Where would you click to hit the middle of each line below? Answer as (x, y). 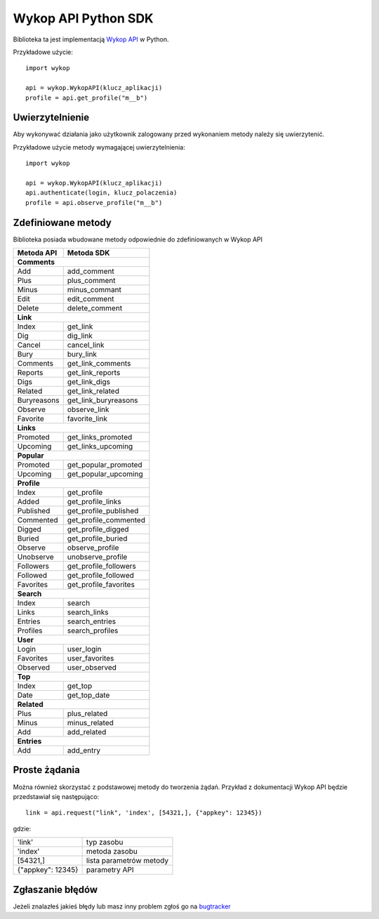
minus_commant (94, 290)
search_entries (91, 621)
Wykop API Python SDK (83, 18)
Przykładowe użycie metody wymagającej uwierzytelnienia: (99, 147)
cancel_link (86, 345)
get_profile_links (94, 502)
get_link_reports (94, 373)
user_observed (92, 668)
